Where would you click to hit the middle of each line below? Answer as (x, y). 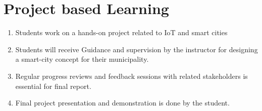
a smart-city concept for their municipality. (82, 59)
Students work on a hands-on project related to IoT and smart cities (121, 32)
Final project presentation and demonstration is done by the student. (122, 103)
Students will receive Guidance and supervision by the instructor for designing (137, 49)
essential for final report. (53, 86)
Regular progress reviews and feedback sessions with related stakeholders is (132, 76)
